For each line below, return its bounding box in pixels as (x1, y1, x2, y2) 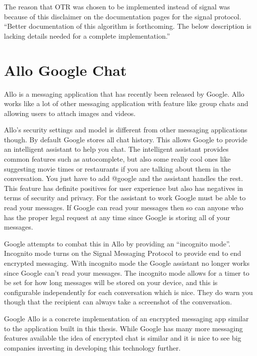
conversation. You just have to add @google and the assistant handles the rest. (4, 173, 243, 183)
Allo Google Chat (4, 59, 127, 80)
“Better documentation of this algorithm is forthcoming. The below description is (4, 21, 252, 31)
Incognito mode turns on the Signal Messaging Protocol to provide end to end (4, 248, 242, 258)
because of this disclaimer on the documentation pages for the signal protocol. (4, 11, 242, 21)
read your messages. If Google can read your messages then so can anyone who (4, 202, 244, 213)
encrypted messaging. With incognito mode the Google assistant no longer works (4, 258, 250, 268)
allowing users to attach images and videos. (4, 108, 136, 118)
